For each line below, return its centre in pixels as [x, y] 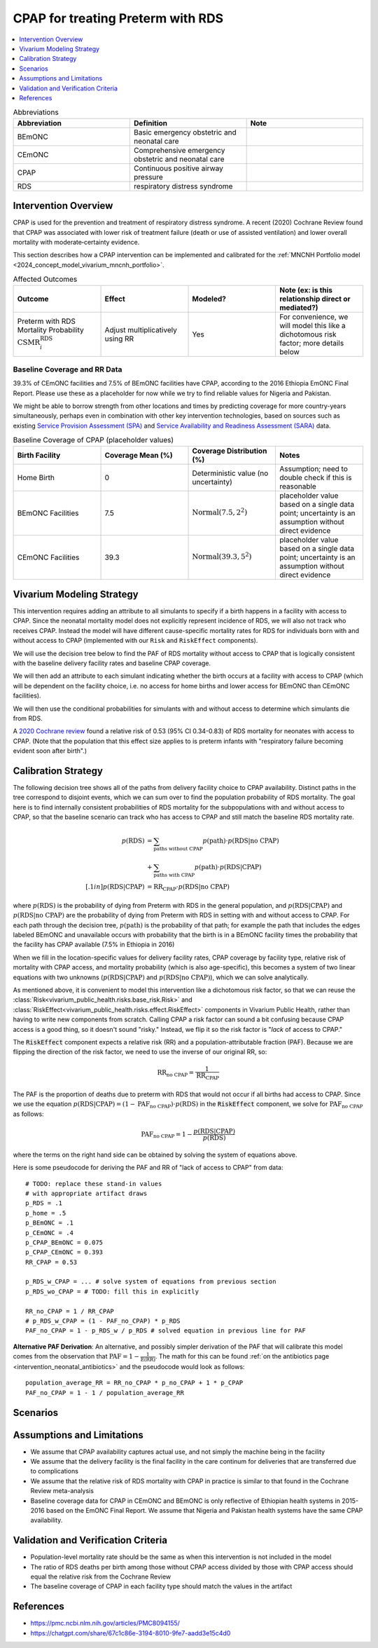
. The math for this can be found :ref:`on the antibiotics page [242, 1356]
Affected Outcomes [45, 279]
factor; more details [311, 343]
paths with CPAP [174, 876]
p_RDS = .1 [44, 1203]
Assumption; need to [313, 468]
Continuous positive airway [178, 168]
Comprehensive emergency [180, 150]
